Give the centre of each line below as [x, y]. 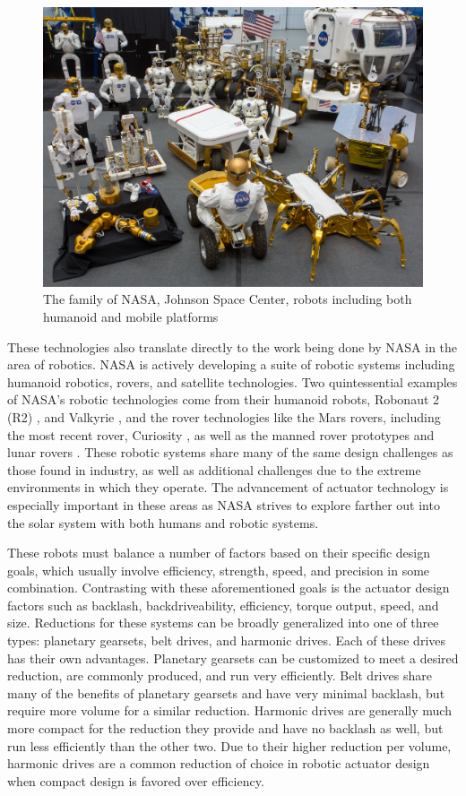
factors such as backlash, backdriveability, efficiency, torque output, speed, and [223, 605]
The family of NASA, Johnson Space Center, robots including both [228, 299]
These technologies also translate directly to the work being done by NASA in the [233, 346]
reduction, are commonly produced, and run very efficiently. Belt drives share [220, 675]
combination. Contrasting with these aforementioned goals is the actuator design [229, 588]
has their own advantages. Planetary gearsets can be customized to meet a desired [233, 658]
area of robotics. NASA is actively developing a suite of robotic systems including [231, 364]
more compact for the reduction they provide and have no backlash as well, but [225, 728]
